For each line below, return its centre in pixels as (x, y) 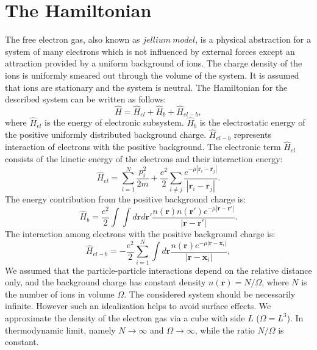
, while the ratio (225, 330)
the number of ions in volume (60, 294)
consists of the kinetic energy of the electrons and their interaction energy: (144, 158)
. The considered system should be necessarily (210, 294)
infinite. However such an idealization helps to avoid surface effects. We (138, 306)
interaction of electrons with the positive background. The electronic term (143, 147)
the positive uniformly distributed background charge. (106, 134)
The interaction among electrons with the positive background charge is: (140, 233)
